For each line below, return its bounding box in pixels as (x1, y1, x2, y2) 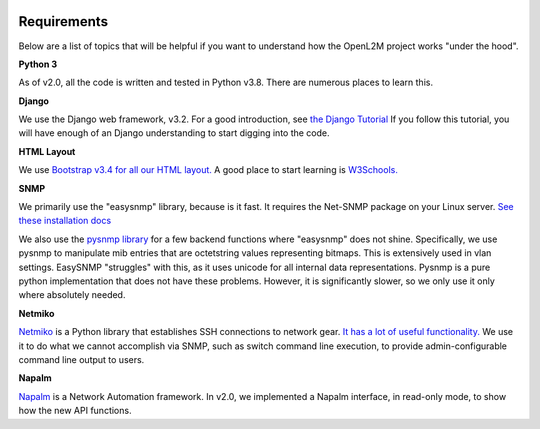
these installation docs (18, 215, 112, 227)
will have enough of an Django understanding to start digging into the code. (18, 127, 330, 139)
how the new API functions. (18, 405, 132, 417)
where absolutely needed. (18, 289, 126, 301)
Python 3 (18, 58, 58, 70)
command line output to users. (18, 353, 145, 365)
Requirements (18, 13, 109, 30)
